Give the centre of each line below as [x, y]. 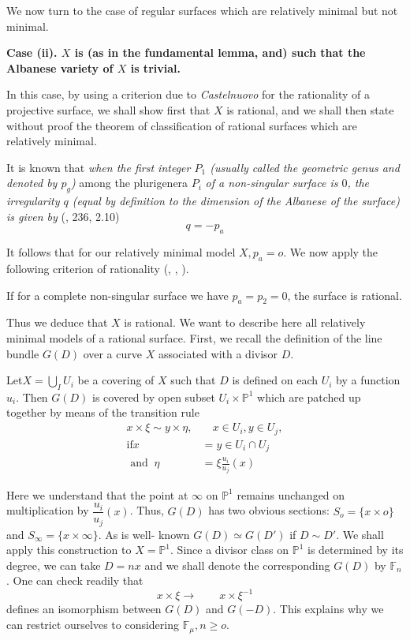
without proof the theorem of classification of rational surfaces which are [182, 125]
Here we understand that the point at [97, 494]
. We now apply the [331, 252]
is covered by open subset [154, 397]
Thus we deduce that [57, 322]
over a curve [112, 353]
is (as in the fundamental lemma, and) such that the [220, 52]
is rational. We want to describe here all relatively [245, 322]
